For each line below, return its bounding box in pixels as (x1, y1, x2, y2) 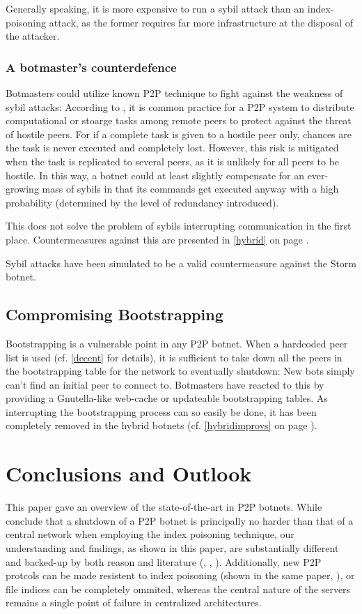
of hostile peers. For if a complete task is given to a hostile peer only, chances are (6, 126, 352, 141)
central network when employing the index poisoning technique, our (6, 527, 294, 541)
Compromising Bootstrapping (6, 304, 223, 325)
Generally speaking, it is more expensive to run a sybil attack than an (6, 1, 305, 15)
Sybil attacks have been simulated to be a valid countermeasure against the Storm (6, 255, 357, 270)
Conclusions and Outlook (6, 459, 252, 488)
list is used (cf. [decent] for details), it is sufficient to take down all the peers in (6, 350, 343, 364)
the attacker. (6, 29, 60, 43)
